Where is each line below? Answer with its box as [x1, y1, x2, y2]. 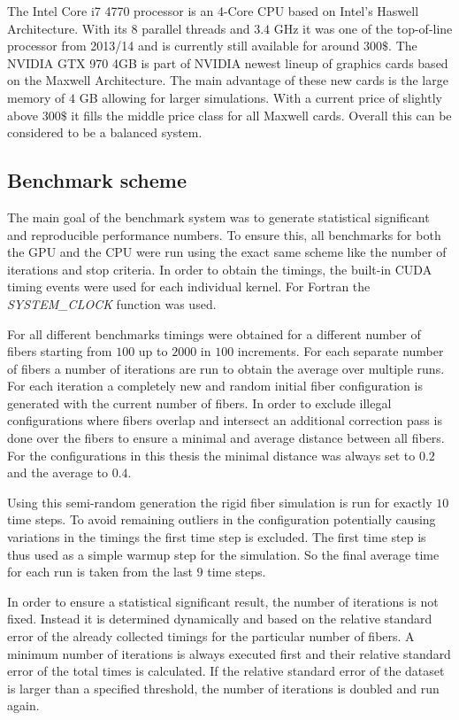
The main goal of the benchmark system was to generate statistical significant [7, 207, 430, 226]
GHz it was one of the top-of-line [273, 19, 453, 37]
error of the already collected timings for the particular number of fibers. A [7, 627, 415, 646]
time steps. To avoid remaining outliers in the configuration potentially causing [7, 510, 436, 529]
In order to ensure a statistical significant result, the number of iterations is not [7, 592, 439, 610]
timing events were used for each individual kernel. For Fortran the [7, 277, 371, 296]
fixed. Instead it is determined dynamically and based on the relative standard [7, 609, 432, 628]
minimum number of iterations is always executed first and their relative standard [7, 644, 451, 662]
